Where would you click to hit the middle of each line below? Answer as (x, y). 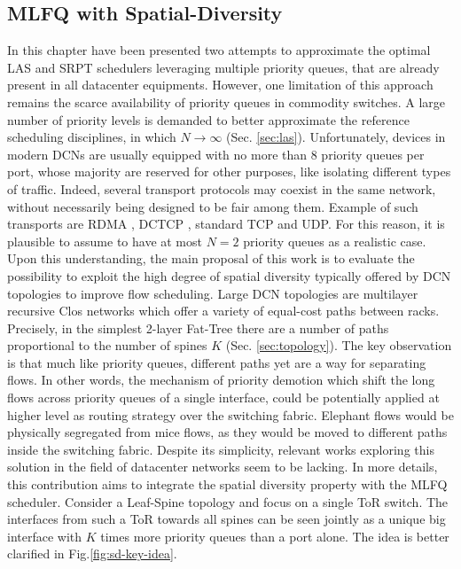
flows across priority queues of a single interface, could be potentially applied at (223, 398)
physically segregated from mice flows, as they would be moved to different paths (227, 432)
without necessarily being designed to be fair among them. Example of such (213, 206)
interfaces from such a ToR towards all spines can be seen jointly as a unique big (227, 519)
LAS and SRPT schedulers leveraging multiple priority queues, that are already (223, 67)
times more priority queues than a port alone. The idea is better (275, 536)
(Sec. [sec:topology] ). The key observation (339, 345)
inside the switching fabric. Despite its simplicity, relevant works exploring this (221, 449)
